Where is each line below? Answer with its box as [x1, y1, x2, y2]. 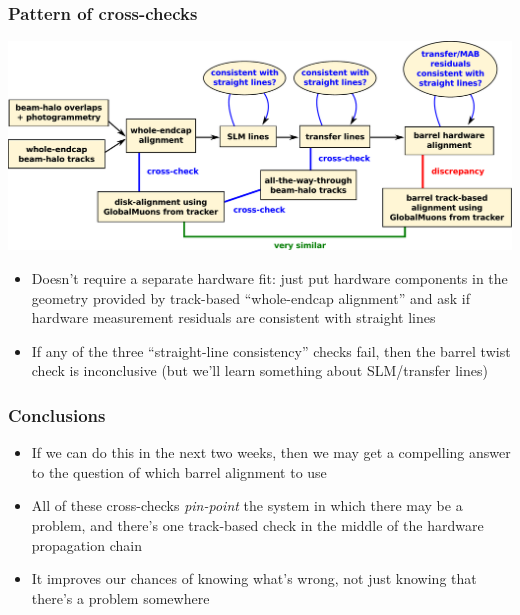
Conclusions [8, 402, 106, 427]
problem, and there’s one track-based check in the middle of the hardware [31, 514, 484, 535]
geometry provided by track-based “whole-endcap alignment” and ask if [31, 287, 470, 308]
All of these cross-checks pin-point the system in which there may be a [31, 495, 463, 516]
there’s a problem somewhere [31, 587, 210, 608]
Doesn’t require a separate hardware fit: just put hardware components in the [31, 267, 508, 288]
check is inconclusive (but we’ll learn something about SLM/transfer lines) [31, 360, 488, 381]
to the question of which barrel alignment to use [31, 461, 327, 482]
